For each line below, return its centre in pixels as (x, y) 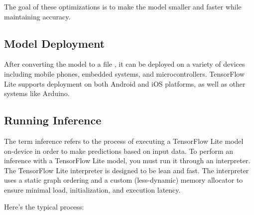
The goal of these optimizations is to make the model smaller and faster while (123, 6)
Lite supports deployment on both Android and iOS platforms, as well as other (125, 83)
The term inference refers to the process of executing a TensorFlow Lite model (124, 141)
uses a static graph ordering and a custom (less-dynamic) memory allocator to (124, 180)
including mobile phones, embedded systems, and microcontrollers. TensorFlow (125, 73)
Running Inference (53, 120)
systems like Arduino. (37, 93)
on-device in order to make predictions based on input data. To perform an (119, 151)
